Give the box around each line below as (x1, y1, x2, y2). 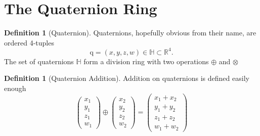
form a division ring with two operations (83, 56, 209, 66)
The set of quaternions (4, 56, 74, 66)
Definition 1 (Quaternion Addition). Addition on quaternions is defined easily (4, 73, 249, 83)
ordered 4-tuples (4, 37, 54, 48)
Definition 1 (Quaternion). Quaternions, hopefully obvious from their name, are (4, 27, 256, 38)
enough (4, 83, 26, 93)
